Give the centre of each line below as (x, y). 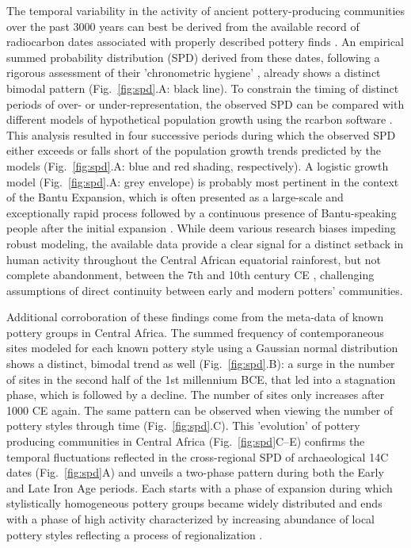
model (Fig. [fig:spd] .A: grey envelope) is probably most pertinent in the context (203, 181)
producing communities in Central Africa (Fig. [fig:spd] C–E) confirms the (186, 441)
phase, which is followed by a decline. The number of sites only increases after (196, 395)
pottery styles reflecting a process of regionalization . (135, 534)
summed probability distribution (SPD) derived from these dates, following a (193, 57)
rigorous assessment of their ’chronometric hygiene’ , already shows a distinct (194, 73)
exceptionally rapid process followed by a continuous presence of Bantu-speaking (202, 212)
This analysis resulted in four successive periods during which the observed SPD (201, 134)
